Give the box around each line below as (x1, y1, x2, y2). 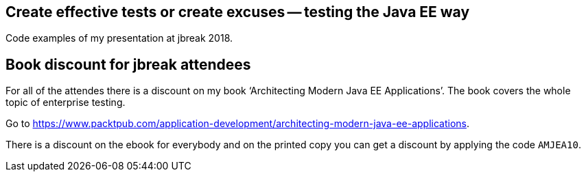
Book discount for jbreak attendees (5, 55, 251, 73)
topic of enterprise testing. (5, 96, 126, 109)
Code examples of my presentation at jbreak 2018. (5, 32, 233, 44)
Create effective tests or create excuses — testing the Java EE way (5, 3, 470, 21)
